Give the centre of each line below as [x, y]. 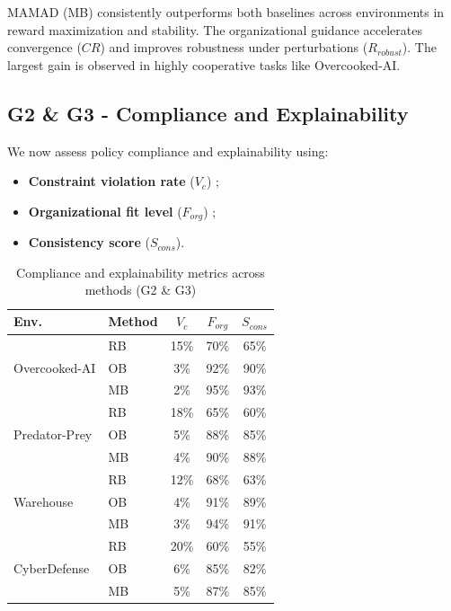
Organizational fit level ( [105, 211]
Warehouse [44, 501]
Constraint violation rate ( [111, 181]
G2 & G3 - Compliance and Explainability [208, 113]
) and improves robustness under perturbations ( [234, 47]
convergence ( [44, 47]
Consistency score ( [89, 242]
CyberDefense [52, 568]
